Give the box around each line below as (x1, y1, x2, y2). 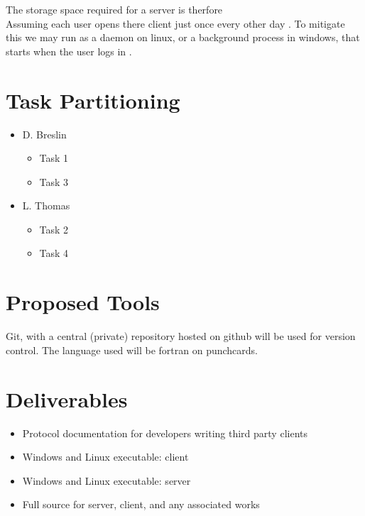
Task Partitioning (6, 85, 180, 114)
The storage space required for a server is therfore (6, 2, 223, 16)
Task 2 (39, 221, 69, 236)
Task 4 (39, 246, 69, 260)
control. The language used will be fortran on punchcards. (6, 342, 258, 357)
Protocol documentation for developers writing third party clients (22, 425, 307, 440)
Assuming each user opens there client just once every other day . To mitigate (6, 16, 345, 31)
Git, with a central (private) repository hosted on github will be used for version (6, 329, 356, 344)
